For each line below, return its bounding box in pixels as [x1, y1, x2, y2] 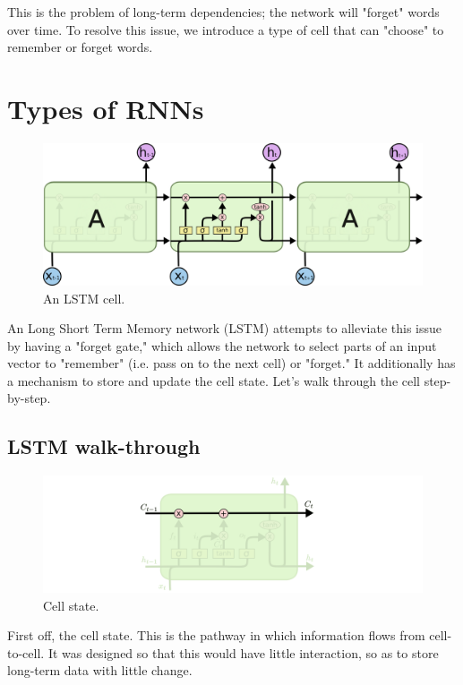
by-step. [7, 389, 51, 407]
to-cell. [7, 643, 45, 662]
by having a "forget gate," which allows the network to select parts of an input [7, 336, 437, 355]
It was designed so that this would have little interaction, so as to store [47, 643, 439, 662]
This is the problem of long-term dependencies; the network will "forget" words [7, 3, 440, 21]
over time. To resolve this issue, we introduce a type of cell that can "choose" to [7, 20, 444, 39]
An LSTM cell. [43, 288, 125, 307]
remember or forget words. [7, 38, 153, 56]
